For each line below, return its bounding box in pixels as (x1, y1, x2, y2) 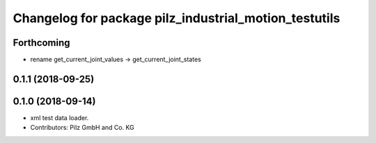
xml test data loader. (30, 113, 89, 121)
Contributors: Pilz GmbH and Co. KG (30, 124, 135, 132)
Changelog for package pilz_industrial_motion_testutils (13, 10, 340, 26)
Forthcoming (13, 37, 70, 49)
